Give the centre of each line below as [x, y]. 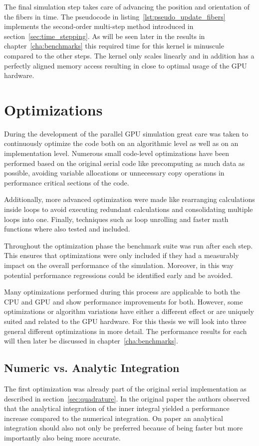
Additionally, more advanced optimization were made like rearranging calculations [129, 199]
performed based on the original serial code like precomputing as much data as [125, 163]
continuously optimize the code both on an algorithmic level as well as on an [121, 143]
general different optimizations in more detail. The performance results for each [126, 331]
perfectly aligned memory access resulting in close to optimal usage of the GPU [126, 65]
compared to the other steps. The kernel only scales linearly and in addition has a [129, 55]
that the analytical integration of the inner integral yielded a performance [117, 408]
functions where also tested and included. [67, 229]
